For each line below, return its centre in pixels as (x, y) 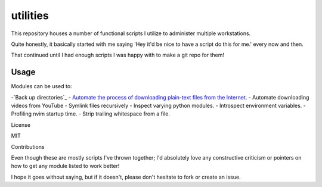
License (21, 124)
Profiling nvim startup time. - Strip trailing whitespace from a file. (90, 114)
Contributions (28, 147)
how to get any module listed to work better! (65, 166)
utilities (30, 15)
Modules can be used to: (41, 86)
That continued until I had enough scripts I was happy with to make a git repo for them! (118, 55)
